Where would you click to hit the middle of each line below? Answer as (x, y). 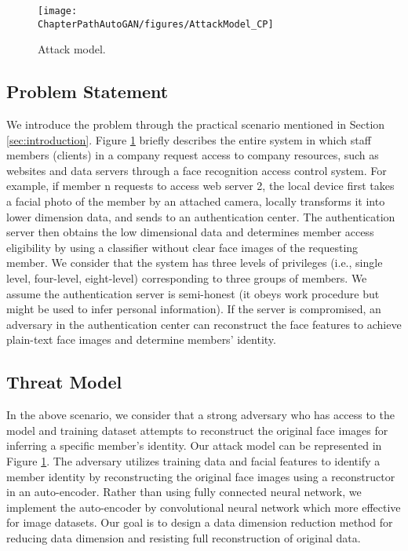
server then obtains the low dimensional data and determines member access (190, 232)
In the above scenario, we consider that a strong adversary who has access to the (200, 415)
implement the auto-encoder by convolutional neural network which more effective (204, 507)
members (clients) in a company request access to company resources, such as (193, 155)
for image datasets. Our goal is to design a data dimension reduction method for (200, 522)
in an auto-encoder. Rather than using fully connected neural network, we (184, 492)
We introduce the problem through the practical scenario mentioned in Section (196, 124)
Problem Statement (87, 91)
